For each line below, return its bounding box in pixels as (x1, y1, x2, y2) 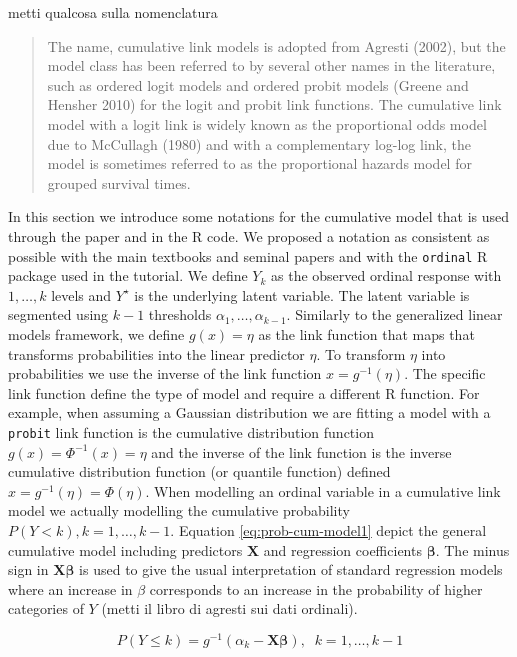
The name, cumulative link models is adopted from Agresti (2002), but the (47, 35, 506, 56)
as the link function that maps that (258, 323, 475, 344)
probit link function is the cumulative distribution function (8, 421, 374, 442)
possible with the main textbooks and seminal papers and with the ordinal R (8, 245, 488, 266)
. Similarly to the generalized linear (286, 304, 503, 325)
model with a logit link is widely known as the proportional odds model (47, 113, 487, 134)
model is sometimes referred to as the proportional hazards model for (47, 153, 472, 174)
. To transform (316, 343, 406, 364)
